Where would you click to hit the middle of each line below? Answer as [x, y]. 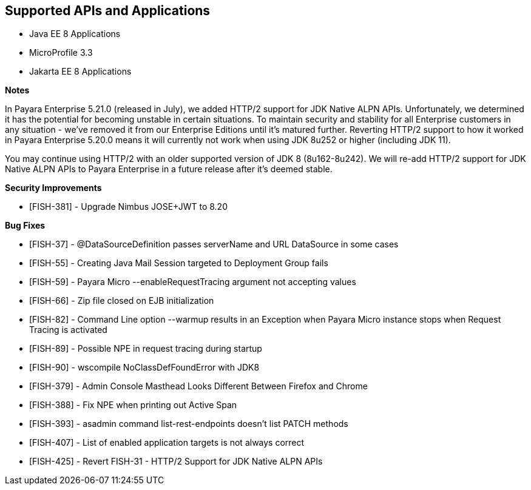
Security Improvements [53, 188]
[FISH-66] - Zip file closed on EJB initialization [122, 301]
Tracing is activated [68, 330]
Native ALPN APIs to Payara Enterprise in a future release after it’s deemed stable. [169, 169]
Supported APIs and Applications [108, 11]
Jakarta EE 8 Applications [80, 72]
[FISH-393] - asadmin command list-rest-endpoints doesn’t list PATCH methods [189, 424]
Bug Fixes [25, 226]
